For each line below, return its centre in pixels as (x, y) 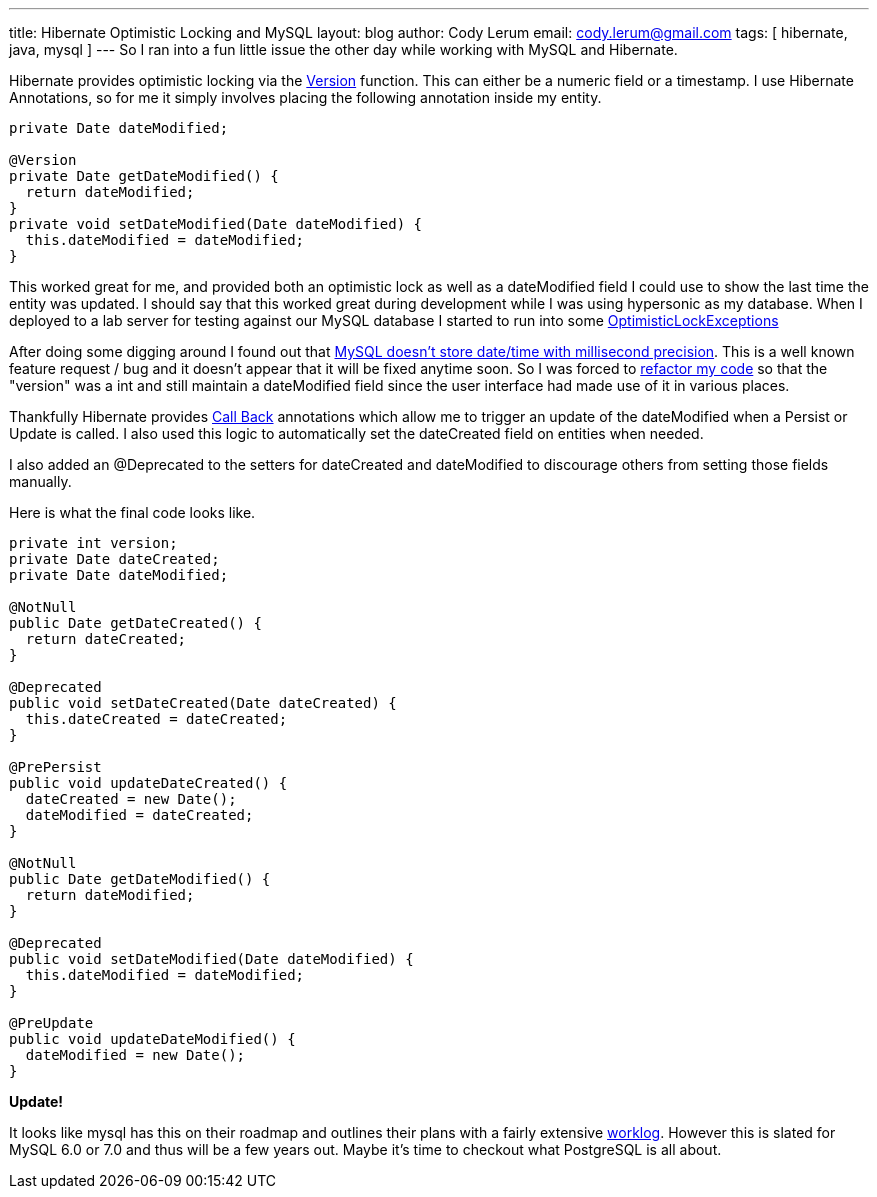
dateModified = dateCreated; (139, 815)
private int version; (93, 543)
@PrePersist (55, 767)
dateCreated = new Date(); (131, 799)
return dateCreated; (106, 639)
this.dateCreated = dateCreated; (156, 719)
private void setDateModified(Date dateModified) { (216, 224)
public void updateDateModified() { (152, 1039)
